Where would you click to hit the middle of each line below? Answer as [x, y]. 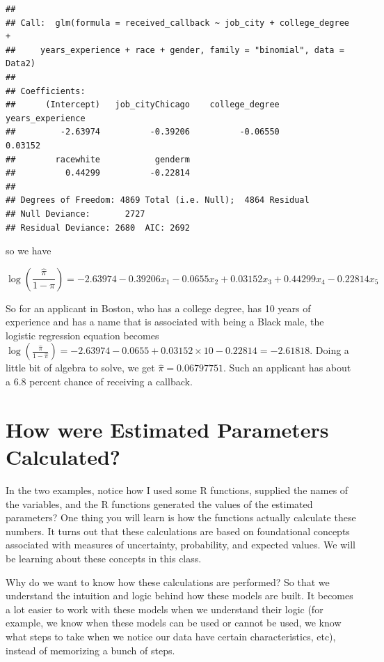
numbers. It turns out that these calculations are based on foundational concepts [178, 531]
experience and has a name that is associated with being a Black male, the [165, 322]
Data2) [21, 64]
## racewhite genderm [98, 159]
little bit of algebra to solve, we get [80, 368]
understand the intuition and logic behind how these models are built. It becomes [179, 595]
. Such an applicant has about [287, 368]
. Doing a [329, 350]
